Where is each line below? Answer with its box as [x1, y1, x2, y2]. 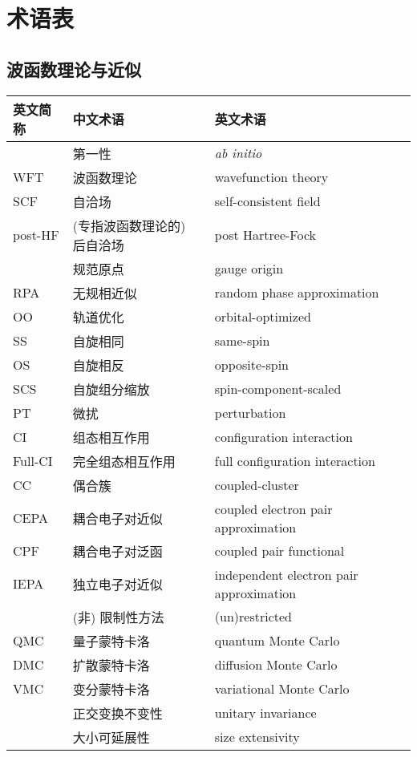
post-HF [13, 225, 59, 245]
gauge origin [214, 259, 284, 278]
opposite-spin [214, 355, 289, 374]
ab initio [214, 144, 262, 163]
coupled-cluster [214, 476, 299, 495]
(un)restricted [214, 607, 293, 626]
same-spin [214, 331, 270, 350]
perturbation [214, 403, 286, 423]
